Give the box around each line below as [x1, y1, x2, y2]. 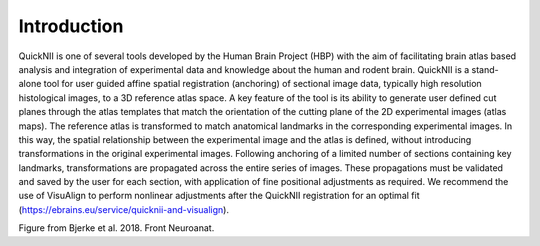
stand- [471, 63, 499, 75]
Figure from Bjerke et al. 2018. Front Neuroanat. [18, 222, 215, 234]
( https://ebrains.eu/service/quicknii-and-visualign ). [18, 203, 230, 215]
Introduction [18, 15, 124, 37]
